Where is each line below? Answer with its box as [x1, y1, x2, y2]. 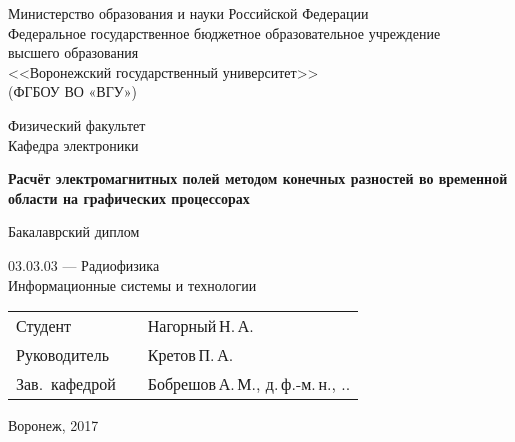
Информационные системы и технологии [8, 274, 257, 295]
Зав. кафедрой [16, 372, 116, 396]
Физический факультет [8, 114, 146, 135]
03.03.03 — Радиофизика [8, 254, 160, 275]
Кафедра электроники [8, 134, 139, 155]
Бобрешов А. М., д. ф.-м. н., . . [147, 372, 351, 396]
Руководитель [16, 343, 109, 367]
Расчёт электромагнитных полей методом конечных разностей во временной [8, 168, 508, 189]
